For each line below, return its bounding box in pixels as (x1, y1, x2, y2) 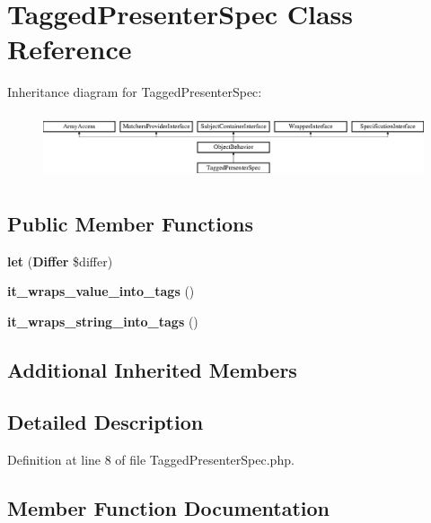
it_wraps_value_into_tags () (7, 282, 195, 301)
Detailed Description (7, 408, 204, 436)
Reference (7, 31, 132, 67)
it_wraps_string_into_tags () (7, 311, 198, 330)
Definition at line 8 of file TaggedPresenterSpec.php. (7, 450, 295, 469)
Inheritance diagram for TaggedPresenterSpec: (7, 83, 262, 101)
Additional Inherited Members (7, 355, 297, 383)
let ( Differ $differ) (7, 251, 113, 270)
